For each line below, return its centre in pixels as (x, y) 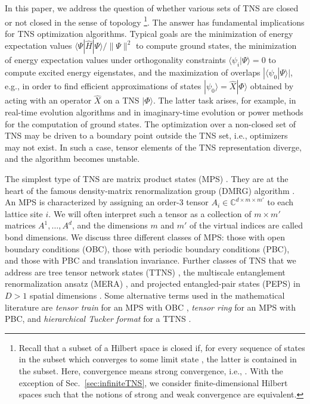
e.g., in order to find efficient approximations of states (103, 86)
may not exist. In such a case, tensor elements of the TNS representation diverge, (153, 147)
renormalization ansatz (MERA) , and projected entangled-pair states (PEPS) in (153, 284)
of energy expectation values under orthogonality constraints (115, 60)
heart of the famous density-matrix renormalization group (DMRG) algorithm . (150, 190)
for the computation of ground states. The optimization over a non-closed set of (151, 123)
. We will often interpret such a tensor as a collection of (150, 213)
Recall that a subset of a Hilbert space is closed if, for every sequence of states (162, 347)
